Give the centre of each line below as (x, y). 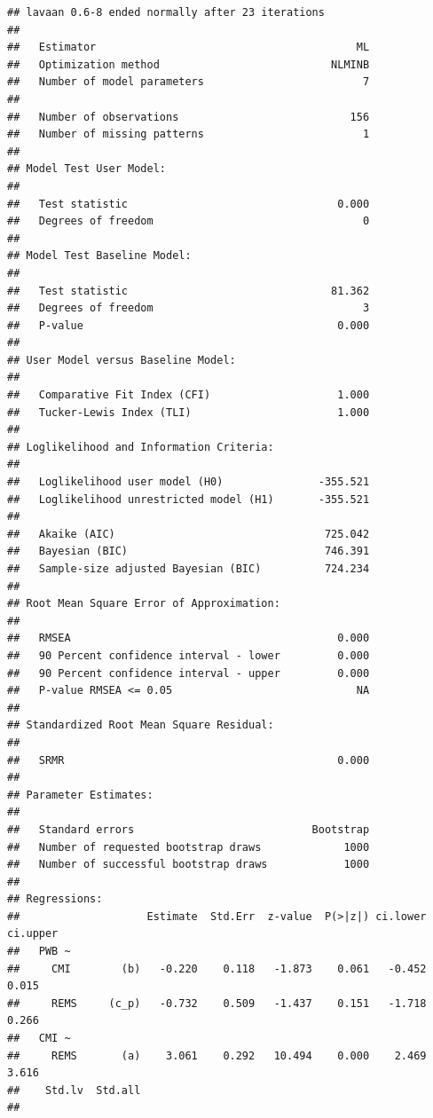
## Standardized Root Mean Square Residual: (141, 725)
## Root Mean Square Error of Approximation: (144, 604)
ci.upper (33, 934)
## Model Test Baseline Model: (99, 256)
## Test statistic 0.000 (189, 204)
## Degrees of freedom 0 (189, 221)
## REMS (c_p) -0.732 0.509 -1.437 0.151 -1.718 (217, 1003)
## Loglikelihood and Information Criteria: (141, 447)
